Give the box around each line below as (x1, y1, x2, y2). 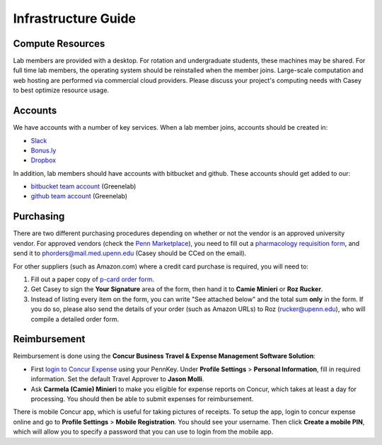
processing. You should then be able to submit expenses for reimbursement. (30, 394, 254, 403)
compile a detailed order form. (30, 315, 120, 323)
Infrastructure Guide (13, 11, 137, 26)
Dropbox (30, 156, 57, 164)
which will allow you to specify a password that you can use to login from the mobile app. (13, 427, 274, 436)
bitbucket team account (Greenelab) (30, 182, 137, 191)
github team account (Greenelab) (30, 192, 127, 201)
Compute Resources (13, 38, 105, 50)
